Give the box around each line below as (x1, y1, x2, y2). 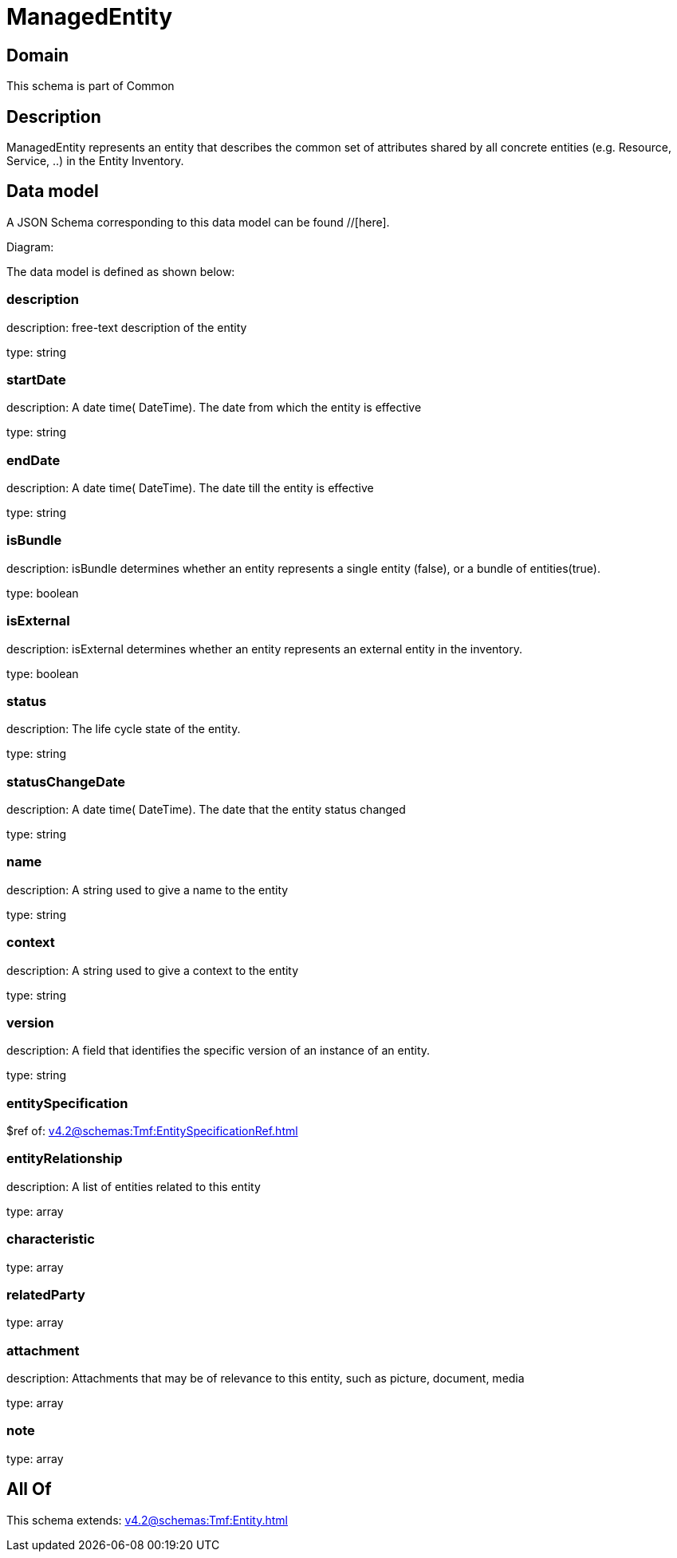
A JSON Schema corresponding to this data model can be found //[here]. (6, 215, 390, 229)
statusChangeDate (6, 773, 126, 790)
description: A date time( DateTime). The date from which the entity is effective (6, 400, 422, 415)
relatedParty (6, 1286, 85, 1303)
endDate (6, 452, 61, 468)
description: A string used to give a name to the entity (6, 882, 289, 897)
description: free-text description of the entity (6, 320, 247, 334)
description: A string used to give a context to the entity (6, 963, 299, 977)
